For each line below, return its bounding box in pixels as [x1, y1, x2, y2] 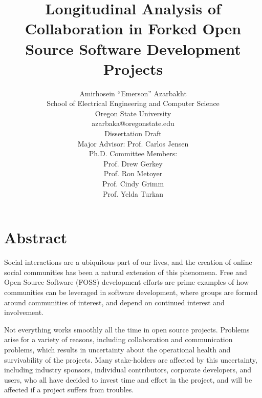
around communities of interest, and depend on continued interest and [4, 297, 225, 307]
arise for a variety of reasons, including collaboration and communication [4, 334, 233, 345]
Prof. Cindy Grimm [102, 178, 164, 189]
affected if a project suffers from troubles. [4, 384, 134, 395]
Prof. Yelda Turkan [102, 188, 164, 199]
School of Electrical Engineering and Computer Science [47, 98, 220, 109]
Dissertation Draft [104, 128, 162, 139]
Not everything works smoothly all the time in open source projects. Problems [4, 324, 250, 334]
